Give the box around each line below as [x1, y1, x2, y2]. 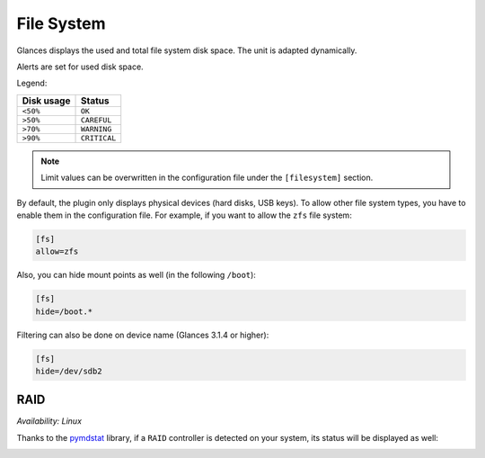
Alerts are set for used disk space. [16, 61, 144, 72]
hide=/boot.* [35, 306, 93, 317]
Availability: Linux [16, 416, 83, 427]
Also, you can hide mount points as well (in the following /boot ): [16, 270, 256, 281]
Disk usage [22, 94, 71, 107]
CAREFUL [80, 115, 112, 125]
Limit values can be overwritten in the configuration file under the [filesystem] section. [40, 172, 374, 184]
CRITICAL [80, 133, 117, 143]
